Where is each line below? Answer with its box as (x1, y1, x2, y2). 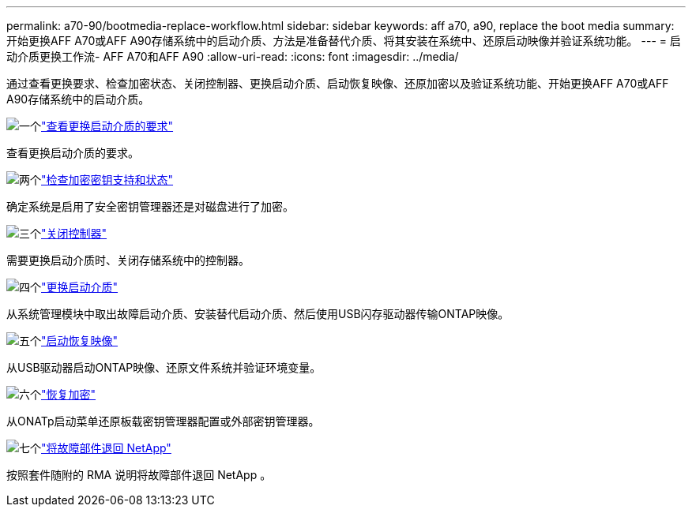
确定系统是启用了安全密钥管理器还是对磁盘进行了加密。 (6, 200, 294, 213)
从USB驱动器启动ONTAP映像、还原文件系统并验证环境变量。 (6, 361, 322, 374)
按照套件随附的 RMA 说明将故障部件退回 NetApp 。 (6, 468, 272, 481)
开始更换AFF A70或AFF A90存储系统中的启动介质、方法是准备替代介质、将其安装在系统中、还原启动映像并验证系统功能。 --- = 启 (6, 34, 682, 47)
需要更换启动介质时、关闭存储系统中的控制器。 (6, 253, 250, 267)
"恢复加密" (41, 388, 96, 401)
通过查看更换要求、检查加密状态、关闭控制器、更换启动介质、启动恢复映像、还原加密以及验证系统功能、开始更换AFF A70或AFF (6, 77, 669, 90)
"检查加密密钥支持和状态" (41, 173, 174, 186)
